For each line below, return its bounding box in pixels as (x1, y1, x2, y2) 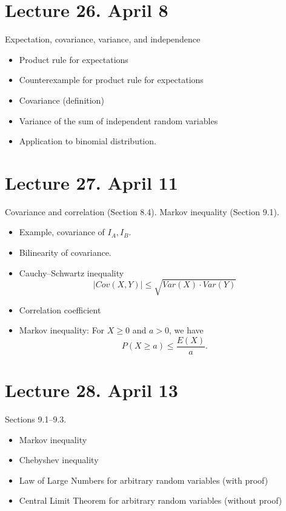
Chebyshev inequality (19, 453, 99, 466)
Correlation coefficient (19, 303, 101, 316)
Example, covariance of (19, 225, 105, 238)
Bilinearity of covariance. (19, 246, 111, 258)
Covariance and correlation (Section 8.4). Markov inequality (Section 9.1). (5, 205, 279, 218)
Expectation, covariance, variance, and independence (5, 33, 201, 45)
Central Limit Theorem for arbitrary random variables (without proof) (19, 494, 282, 507)
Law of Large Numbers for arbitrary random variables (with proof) (19, 473, 268, 486)
